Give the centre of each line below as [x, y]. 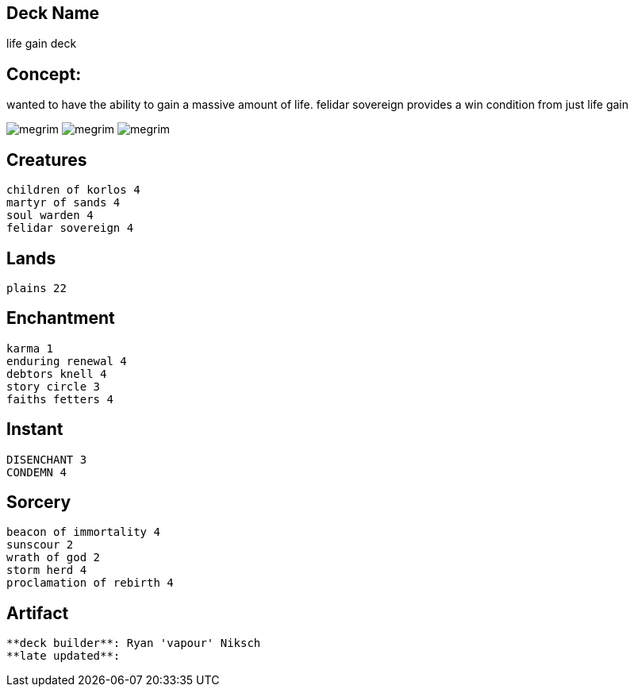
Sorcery [39, 502]
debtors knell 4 [57, 373]
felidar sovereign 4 [70, 228]
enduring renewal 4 [67, 361]
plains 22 [37, 288]
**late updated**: [63, 656]
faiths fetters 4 [60, 399]
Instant [35, 429]
